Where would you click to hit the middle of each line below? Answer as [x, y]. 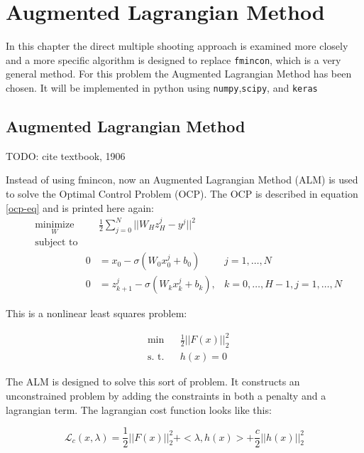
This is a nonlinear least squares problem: [96, 313]
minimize [55, 225]
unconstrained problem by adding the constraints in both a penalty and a [166, 395]
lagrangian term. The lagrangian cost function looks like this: [139, 409]
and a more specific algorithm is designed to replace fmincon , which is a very [173, 59]
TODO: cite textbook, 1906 [66, 155]
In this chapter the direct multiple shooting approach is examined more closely [177, 46]
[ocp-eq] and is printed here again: [80, 207]
